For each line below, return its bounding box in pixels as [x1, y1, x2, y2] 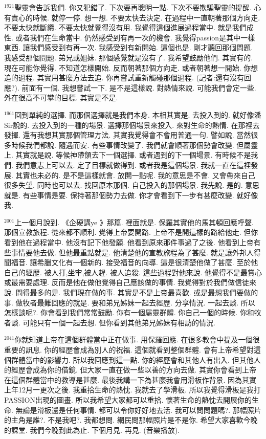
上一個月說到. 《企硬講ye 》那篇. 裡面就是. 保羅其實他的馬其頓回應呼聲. [14, 216, 254, 227]
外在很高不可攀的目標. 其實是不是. [4, 92, 118, 103]
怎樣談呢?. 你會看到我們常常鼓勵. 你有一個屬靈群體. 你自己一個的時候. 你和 [4, 307, 254, 318]
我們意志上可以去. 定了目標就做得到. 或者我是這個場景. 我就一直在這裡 [15, 159, 251, 170]
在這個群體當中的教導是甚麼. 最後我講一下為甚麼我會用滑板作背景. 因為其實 [4, 374, 257, 385]
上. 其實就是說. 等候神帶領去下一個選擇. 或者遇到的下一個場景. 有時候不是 [4, 149, 251, 160]
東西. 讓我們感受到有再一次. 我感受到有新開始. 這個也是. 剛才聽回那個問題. [4, 42, 253, 53]
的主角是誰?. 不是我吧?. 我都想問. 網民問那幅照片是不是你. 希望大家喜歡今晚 [4, 414, 258, 425]
